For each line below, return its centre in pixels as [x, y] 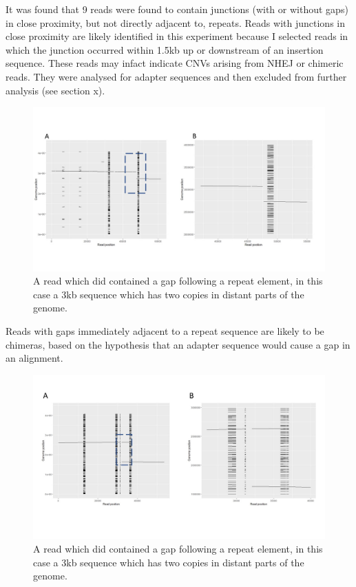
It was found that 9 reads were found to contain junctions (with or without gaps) [177, 9]
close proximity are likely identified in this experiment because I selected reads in [177, 36]
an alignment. [34, 358]
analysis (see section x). [55, 90]
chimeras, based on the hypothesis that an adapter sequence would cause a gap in [178, 344]
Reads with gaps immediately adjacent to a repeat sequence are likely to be [165, 331]
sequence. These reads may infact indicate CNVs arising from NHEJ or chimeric [175, 63]
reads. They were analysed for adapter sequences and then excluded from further [176, 76]
